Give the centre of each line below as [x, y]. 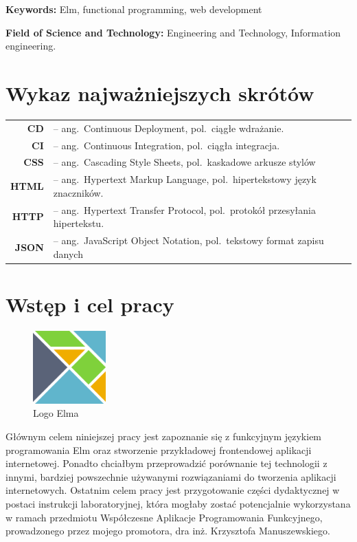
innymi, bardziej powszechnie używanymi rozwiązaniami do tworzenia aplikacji [171, 476]
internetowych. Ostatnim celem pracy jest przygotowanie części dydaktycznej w [173, 490]
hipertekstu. [79, 223]
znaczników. [78, 192]
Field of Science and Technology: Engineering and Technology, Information [173, 32]
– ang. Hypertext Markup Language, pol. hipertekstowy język [185, 179]
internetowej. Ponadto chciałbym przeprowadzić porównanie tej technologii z [166, 463]
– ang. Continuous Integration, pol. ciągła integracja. [166, 145]
